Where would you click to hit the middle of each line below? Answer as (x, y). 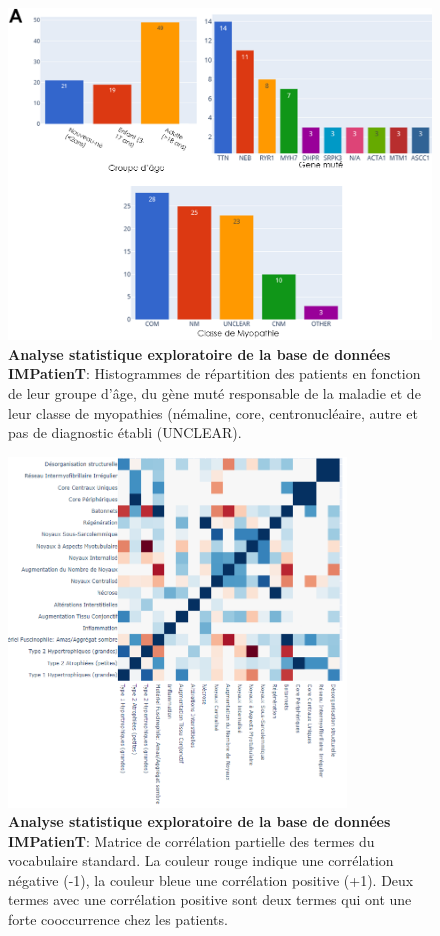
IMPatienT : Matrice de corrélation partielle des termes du (191, 840)
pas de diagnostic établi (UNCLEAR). (125, 432)
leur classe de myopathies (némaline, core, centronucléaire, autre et (213, 412)
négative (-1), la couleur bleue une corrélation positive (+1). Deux (211, 879)
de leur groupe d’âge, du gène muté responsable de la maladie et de (214, 393)
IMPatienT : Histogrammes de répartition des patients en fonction (214, 373)
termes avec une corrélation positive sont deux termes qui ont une (210, 899)
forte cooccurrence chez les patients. (118, 919)
